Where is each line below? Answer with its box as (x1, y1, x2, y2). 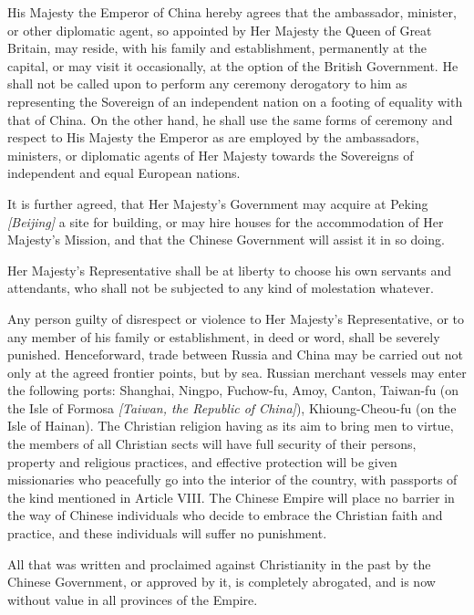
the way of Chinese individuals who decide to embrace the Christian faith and (7, 506, 443, 525)
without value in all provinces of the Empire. (7, 589, 258, 609)
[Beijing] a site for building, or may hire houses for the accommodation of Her (7, 212, 444, 231)
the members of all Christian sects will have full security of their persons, (7, 434, 417, 453)
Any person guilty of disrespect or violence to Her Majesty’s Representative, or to (7, 308, 464, 328)
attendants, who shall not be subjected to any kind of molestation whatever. (7, 278, 434, 297)
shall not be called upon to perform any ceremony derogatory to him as (7, 74, 407, 93)
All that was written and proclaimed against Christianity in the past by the (7, 554, 431, 573)
